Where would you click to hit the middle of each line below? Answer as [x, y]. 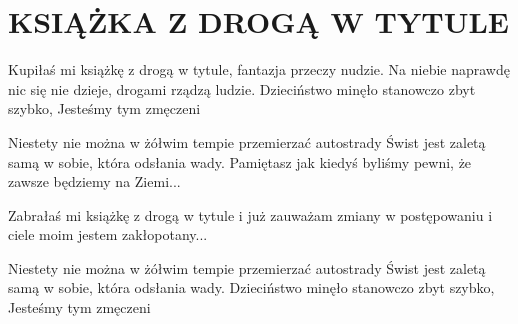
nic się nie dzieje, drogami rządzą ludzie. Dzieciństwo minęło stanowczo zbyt [242, 88]
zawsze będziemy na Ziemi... [94, 181]
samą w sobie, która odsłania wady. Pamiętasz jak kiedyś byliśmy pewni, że [240, 161]
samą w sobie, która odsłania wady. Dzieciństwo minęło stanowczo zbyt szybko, [251, 287]
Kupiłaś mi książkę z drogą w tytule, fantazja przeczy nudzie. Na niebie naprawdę [259, 69]
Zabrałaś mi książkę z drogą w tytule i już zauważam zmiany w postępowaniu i [250, 214]
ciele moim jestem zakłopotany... [108, 234]
